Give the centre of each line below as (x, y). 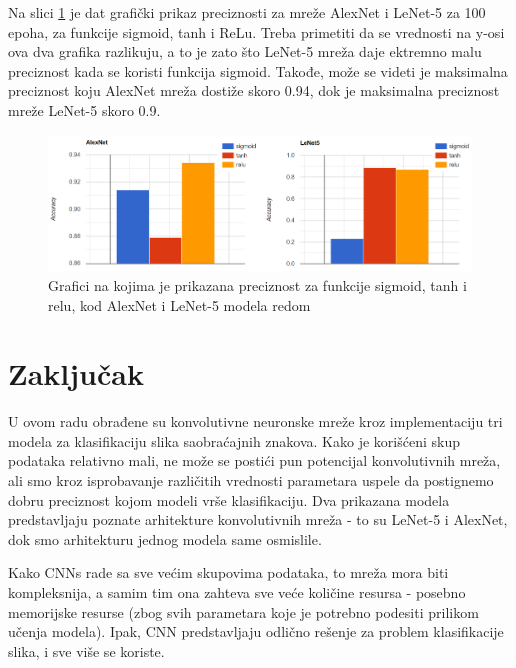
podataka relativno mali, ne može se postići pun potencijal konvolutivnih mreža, (254, 460)
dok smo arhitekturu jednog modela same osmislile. (165, 538)
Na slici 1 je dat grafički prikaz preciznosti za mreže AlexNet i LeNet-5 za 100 (247, 12)
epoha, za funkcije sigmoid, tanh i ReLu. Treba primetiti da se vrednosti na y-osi (256, 31)
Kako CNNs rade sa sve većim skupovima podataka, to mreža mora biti (228, 572)
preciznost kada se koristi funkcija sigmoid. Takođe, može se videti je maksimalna (258, 70)
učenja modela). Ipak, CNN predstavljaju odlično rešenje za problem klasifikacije (256, 631)
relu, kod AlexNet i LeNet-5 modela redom (179, 304)
